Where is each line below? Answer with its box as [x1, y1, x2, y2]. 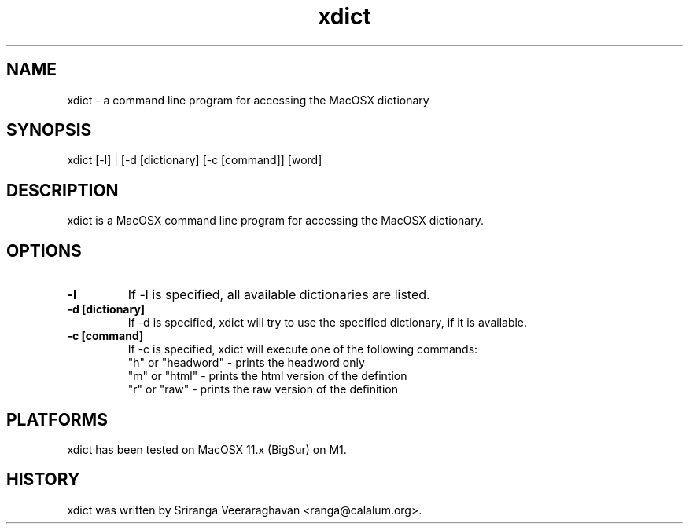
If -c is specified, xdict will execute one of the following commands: [127, 342, 478, 356]
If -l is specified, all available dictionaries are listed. [127, 287, 430, 303]
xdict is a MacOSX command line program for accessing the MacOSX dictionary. [67, 214, 484, 228]
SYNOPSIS [6, 120, 92, 141]
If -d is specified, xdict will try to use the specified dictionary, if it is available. [127, 316, 528, 330]
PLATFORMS [6, 409, 108, 429]
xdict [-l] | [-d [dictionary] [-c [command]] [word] [67, 153, 322, 167]
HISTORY [6, 470, 80, 490]
